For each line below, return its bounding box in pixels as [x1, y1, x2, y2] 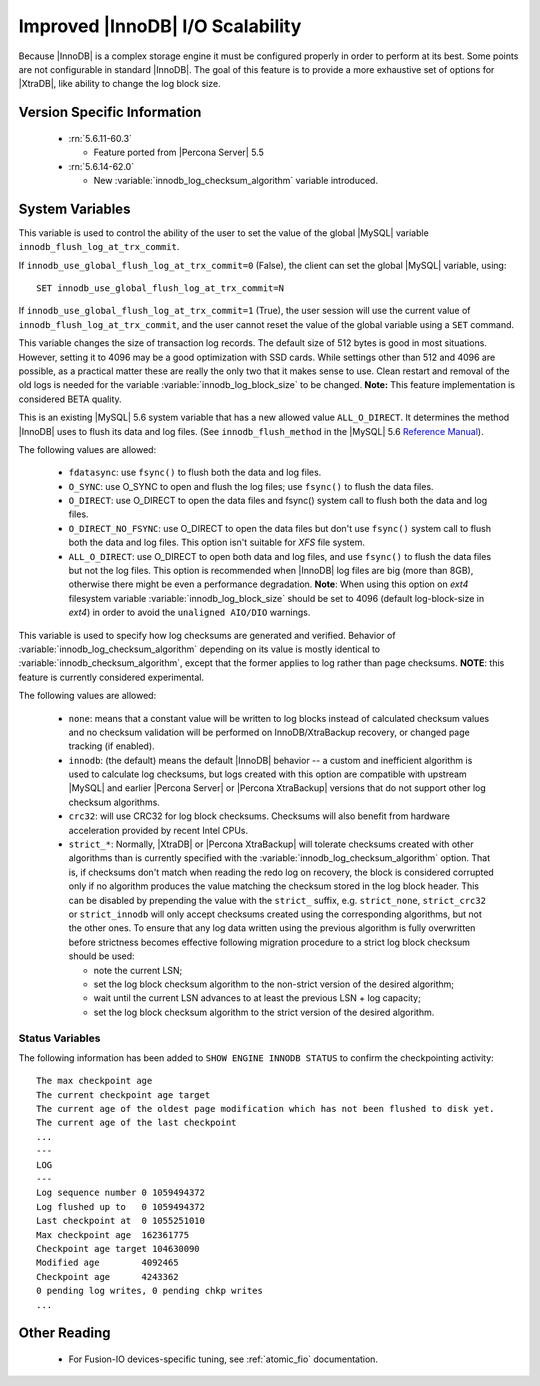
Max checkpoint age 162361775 [36, 1229, 190, 1240]
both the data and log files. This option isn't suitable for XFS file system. [68, 536, 365, 549]
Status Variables [18, 1031, 101, 1045]
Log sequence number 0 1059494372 [36, 1187, 205, 1199]
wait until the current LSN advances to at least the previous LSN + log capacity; [93, 992, 422, 1004]
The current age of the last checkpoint [36, 1117, 237, 1129]
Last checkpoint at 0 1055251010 [36, 1215, 205, 1227]
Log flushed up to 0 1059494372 [36, 1201, 205, 1212]
